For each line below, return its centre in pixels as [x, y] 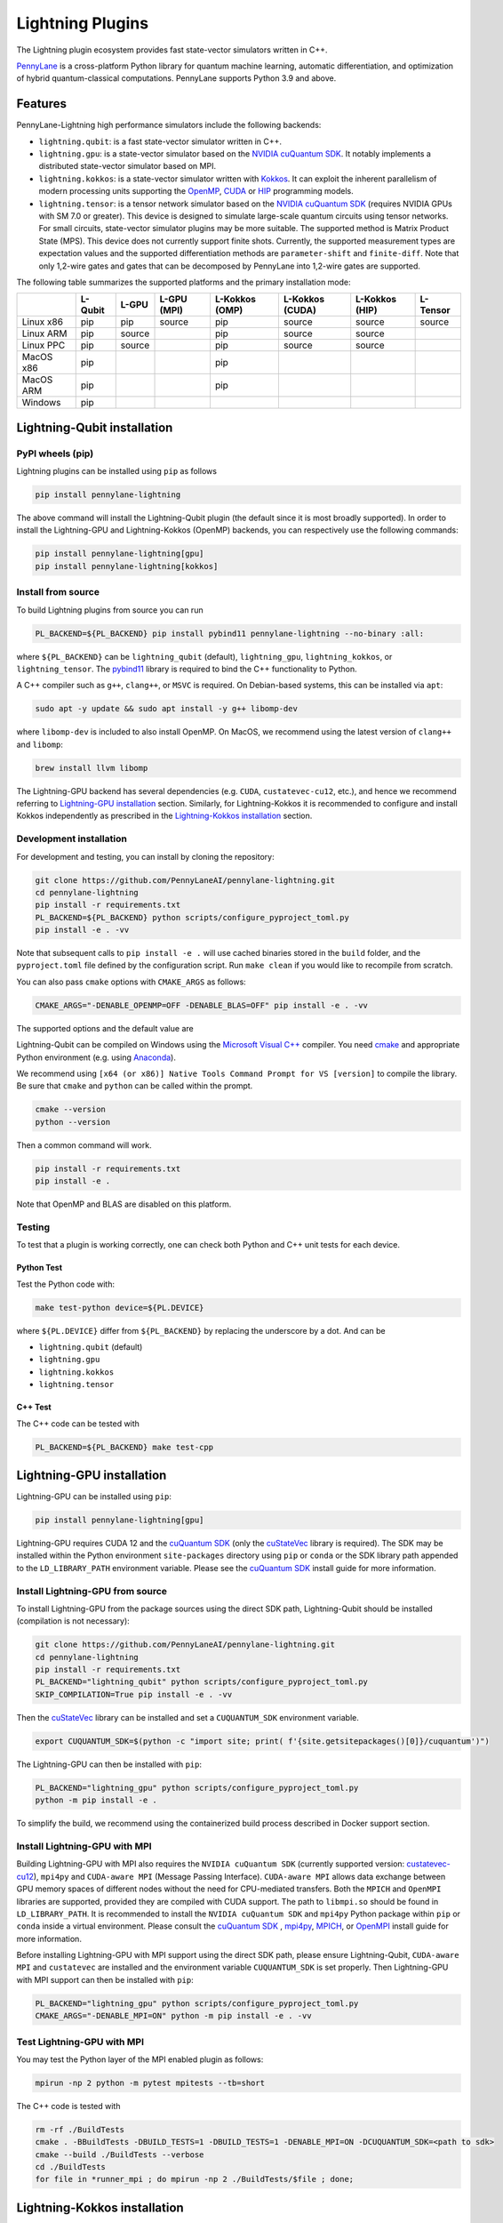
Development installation [72, 839]
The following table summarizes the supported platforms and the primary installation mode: [184, 282]
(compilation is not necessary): [73, 1621]
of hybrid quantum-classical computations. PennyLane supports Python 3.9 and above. [176, 78]
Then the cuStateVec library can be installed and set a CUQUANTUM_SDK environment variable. [188, 1717]
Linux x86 [43, 322]
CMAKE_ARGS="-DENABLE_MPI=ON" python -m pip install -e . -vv [173, 2016]
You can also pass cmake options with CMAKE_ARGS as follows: [131, 982]
